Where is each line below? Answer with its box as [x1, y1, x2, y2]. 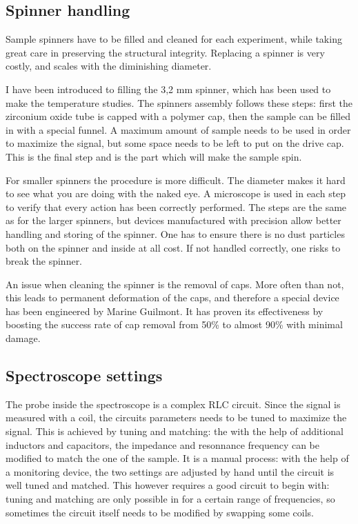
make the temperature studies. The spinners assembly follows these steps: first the [6, 95, 352, 110]
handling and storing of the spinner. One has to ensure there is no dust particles [6, 226, 345, 241]
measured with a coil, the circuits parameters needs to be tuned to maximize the [6, 410, 347, 425]
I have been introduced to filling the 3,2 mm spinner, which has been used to [6, 81, 331, 96]
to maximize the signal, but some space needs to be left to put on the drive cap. [6, 136, 344, 150]
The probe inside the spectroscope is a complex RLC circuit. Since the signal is [6, 396, 341, 411]
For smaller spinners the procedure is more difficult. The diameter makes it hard [6, 172, 346, 187]
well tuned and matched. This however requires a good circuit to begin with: [6, 478, 330, 492]
